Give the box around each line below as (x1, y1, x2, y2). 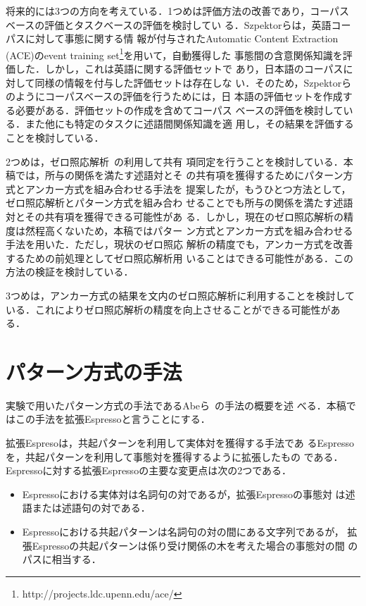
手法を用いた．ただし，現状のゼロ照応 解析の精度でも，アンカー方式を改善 (6, 237, 353, 252)
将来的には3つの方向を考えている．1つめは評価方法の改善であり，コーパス (6, 4, 350, 18)
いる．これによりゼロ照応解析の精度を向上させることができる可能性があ (6, 302, 341, 316)
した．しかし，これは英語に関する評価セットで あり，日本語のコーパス (15, 61, 343, 76)
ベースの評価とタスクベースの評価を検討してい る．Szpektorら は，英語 (6, 17, 332, 32)
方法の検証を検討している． (6, 264, 134, 279)
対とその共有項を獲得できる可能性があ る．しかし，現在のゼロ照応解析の (6, 209, 343, 223)
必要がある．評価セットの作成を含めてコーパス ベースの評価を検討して (15, 102, 343, 117)
